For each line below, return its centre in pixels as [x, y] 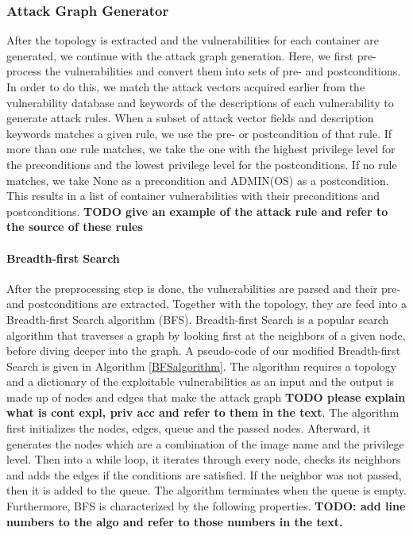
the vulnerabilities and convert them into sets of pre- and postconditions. [223, 71]
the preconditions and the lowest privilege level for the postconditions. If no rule [202, 164]
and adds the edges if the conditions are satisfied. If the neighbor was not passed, [204, 474]
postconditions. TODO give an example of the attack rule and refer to [197, 211]
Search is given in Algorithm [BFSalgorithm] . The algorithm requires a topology [202, 366]
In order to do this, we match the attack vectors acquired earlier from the [186, 87]
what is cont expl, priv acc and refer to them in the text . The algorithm [203, 412]
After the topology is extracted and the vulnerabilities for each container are [193, 40]
